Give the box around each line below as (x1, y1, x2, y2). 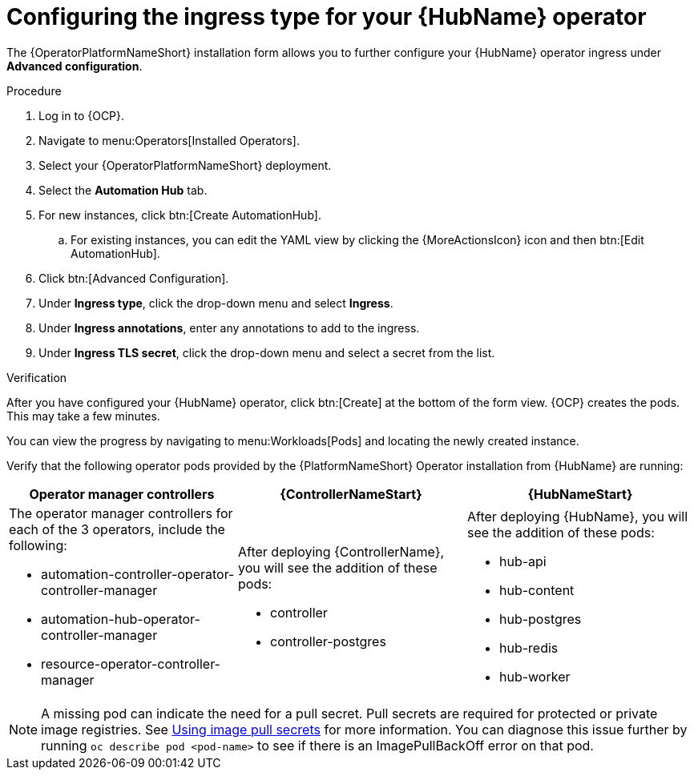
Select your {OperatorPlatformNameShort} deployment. (38, 158, 332, 172)
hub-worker (498, 668, 571, 685)
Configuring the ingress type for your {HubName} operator (6, 3, 647, 30)
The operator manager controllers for (9, 505, 233, 521)
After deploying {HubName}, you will (466, 508, 688, 525)
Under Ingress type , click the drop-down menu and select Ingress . (38, 296, 393, 310)
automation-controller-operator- (41, 565, 235, 582)
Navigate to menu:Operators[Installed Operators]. (38, 133, 301, 147)
